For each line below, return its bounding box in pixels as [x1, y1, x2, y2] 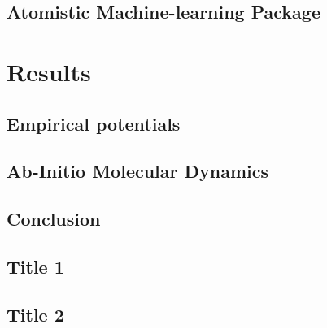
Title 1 [7, 253, 64, 278]
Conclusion [7, 206, 101, 231]
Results [7, 54, 91, 88]
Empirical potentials [7, 110, 181, 136]
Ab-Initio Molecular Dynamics [7, 158, 269, 183]
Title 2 [7, 301, 64, 326]
